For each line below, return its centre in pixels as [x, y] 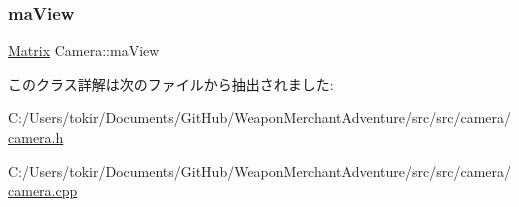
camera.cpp [43, 190]
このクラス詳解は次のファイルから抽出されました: [171, 83]
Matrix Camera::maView [84, 50]
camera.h [36, 137]
